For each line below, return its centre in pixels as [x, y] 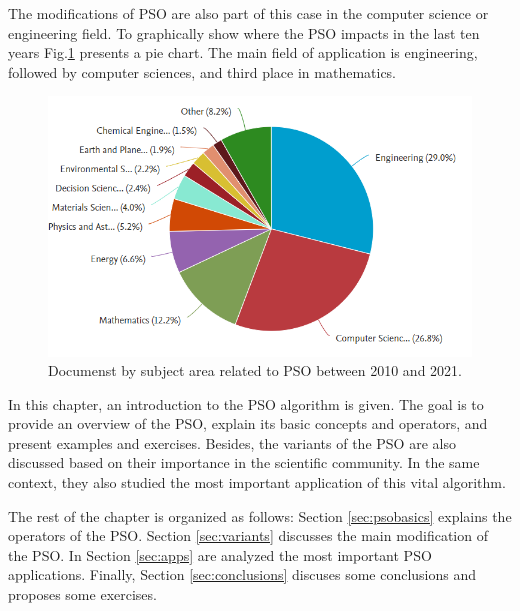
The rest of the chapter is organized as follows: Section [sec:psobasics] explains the [260, 515]
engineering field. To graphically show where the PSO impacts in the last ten [244, 32]
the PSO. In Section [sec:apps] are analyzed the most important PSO [220, 554]
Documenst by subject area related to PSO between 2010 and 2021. [255, 370]
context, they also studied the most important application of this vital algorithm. [257, 482]
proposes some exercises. [82, 594]
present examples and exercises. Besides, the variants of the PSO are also [232, 442]
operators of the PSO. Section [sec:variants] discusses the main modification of [248, 535]
